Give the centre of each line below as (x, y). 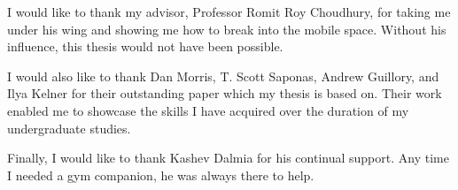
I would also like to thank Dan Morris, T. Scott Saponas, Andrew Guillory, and (223, 76)
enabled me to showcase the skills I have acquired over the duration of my (208, 110)
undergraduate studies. (69, 128)
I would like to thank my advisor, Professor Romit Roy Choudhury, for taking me (229, 11)
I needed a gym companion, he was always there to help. (161, 175)
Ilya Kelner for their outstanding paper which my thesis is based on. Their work (225, 93)
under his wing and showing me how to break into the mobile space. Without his (227, 29)
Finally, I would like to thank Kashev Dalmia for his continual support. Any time (228, 158)
